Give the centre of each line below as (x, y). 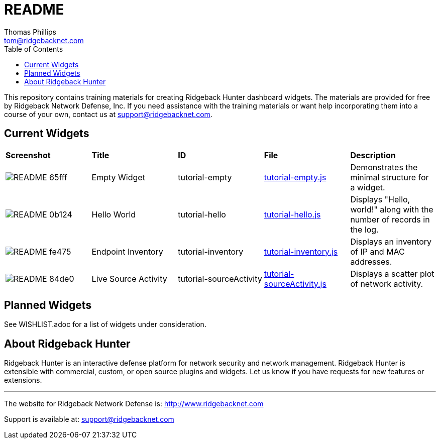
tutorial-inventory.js (301, 251)
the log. (364, 229)
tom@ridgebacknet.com (44, 40)
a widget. (368, 187)
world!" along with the (392, 209)
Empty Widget (118, 177)
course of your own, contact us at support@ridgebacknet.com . (108, 114)
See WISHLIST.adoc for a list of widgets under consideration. (105, 324)
